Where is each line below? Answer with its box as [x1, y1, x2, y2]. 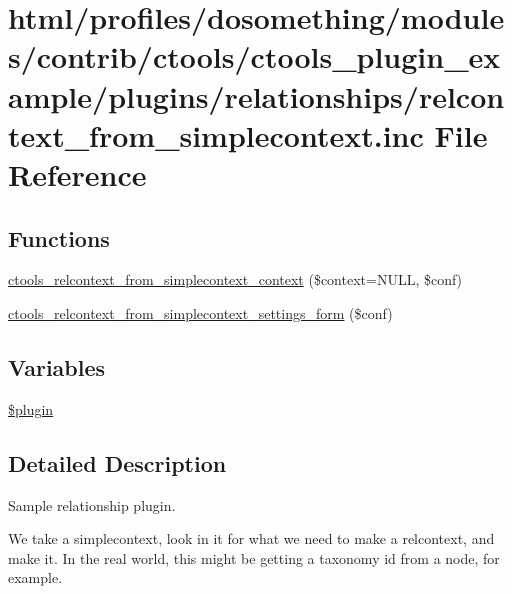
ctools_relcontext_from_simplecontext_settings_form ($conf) [8, 302, 393, 323]
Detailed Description [8, 447, 227, 478]
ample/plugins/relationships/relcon [8, 75, 505, 116]
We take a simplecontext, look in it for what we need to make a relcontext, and [8, 528, 495, 549]
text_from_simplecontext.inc [8, 114, 424, 155]
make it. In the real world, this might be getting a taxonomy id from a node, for [8, 547, 500, 568]
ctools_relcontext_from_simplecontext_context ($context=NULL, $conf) [8, 269, 463, 290]
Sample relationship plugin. [8, 494, 176, 515]
